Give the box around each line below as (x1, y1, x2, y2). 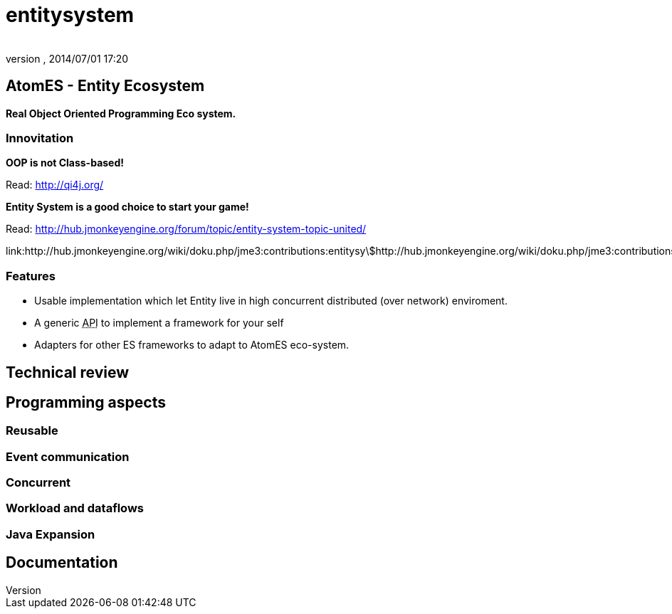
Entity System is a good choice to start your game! (6, 201, 249, 213)
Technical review (6, 363, 130, 381)
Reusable (6, 423, 58, 438)
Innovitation (6, 130, 74, 145)
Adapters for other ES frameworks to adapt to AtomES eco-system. (34, 339, 350, 351)
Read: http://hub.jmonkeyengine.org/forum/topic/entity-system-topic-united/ (6, 223, 367, 235)
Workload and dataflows (6, 501, 144, 516)
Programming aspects (6, 393, 166, 411)
